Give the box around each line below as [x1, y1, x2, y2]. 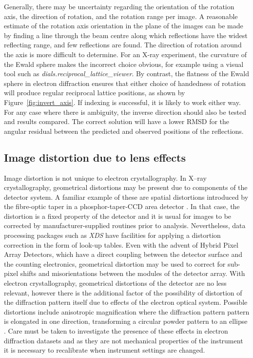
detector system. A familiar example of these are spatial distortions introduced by [4, 191, 249, 202]
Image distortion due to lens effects [4, 149, 186, 165]
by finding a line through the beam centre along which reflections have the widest [4, 30, 248, 40]
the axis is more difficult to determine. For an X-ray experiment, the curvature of [4, 49, 247, 59]
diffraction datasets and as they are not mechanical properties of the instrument [4, 335, 243, 345]
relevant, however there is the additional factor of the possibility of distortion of [4, 287, 242, 297]
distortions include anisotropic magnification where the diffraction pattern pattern [4, 306, 250, 316]
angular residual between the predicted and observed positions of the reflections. [4, 126, 244, 136]
